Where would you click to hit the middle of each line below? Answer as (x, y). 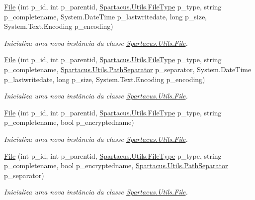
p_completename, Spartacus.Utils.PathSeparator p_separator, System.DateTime (128, 69)
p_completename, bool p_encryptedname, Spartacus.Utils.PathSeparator (116, 165)
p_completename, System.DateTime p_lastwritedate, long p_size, (105, 16)
